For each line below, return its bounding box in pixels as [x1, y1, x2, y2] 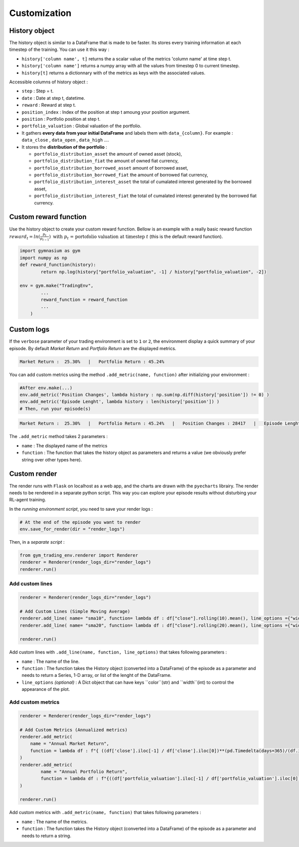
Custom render [9, 469, 57, 478]
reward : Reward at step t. [21, 102, 76, 108]
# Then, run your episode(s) [19, 406, 91, 412]
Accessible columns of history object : [9, 79, 88, 85]
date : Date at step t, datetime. [21, 95, 86, 101]
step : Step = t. [21, 88, 54, 94]
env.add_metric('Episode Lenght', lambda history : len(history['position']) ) [19, 399, 220, 405]
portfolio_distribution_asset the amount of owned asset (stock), [34, 151, 182, 157]
